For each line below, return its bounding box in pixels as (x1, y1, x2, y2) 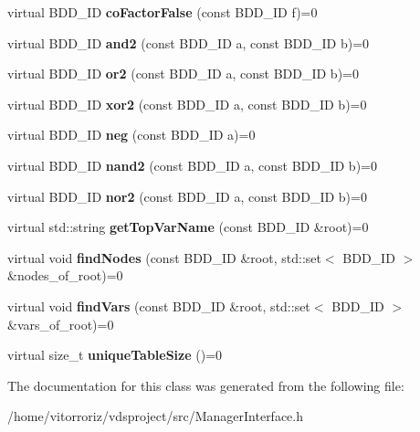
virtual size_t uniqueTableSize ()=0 (7, 345, 223, 364)
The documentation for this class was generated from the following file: (7, 375, 404, 395)
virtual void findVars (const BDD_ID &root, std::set (7, 296, 310, 315)
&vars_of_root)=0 (7, 314, 114, 333)
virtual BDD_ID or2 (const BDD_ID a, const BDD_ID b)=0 (7, 64, 359, 83)
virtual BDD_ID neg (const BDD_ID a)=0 (7, 125, 256, 144)
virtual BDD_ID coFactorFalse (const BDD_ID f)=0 (7, 3, 318, 21)
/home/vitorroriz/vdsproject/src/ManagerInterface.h (7, 406, 304, 426)
